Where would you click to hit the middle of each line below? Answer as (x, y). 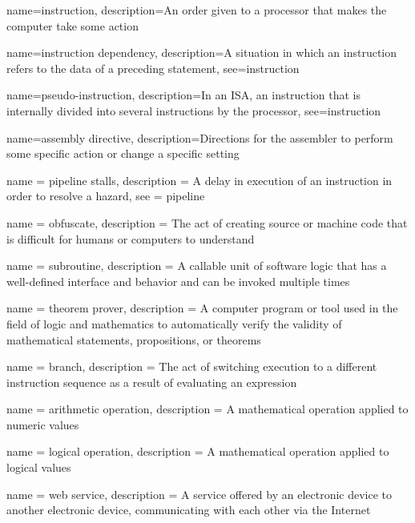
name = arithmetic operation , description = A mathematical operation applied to (207, 409)
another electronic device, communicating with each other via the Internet (189, 510)
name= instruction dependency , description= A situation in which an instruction (202, 52)
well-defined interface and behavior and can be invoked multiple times (178, 281)
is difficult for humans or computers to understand (131, 238)
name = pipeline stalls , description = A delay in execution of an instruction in (199, 180)
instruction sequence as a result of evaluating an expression (152, 382)
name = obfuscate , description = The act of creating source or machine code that (207, 222)
